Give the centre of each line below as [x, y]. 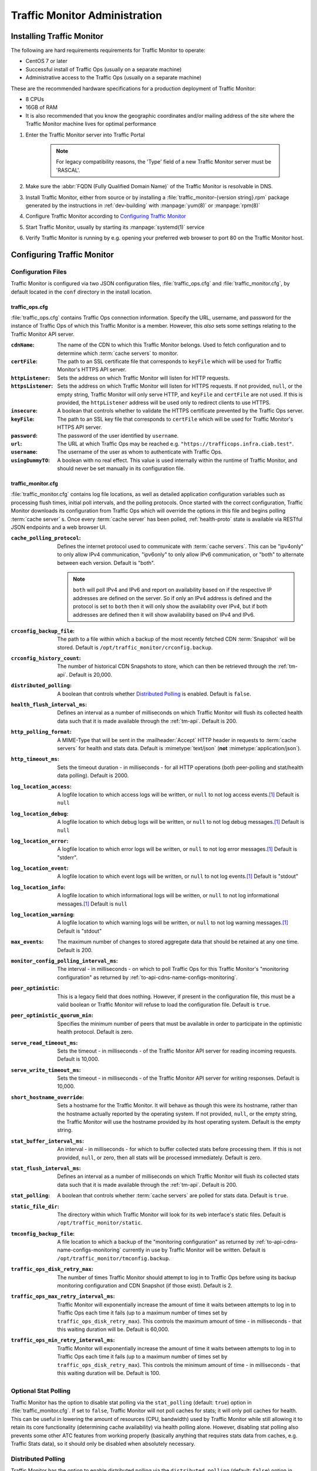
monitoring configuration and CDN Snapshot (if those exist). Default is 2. [145, 1286]
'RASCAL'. [68, 170]
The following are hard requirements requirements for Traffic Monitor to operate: [108, 51]
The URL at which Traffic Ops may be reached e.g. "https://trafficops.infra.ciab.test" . [176, 444]
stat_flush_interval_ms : [46, 1168]
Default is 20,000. [91, 674]
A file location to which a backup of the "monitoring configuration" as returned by [156, 1242]
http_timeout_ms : [35, 759]
